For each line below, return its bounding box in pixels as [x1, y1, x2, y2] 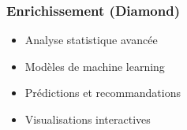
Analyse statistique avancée [24, 32, 158, 48]
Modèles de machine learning [24, 58, 165, 74]
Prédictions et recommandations [24, 84, 181, 101]
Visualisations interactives [24, 111, 151, 127]
